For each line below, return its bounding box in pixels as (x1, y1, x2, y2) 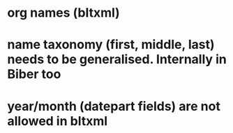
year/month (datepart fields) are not (7, 98, 221, 114)
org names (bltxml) (7, 5, 120, 21)
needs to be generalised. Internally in (7, 52, 227, 68)
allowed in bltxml (7, 113, 108, 129)
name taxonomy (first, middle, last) (7, 37, 215, 53)
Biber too (7, 66, 61, 82)
